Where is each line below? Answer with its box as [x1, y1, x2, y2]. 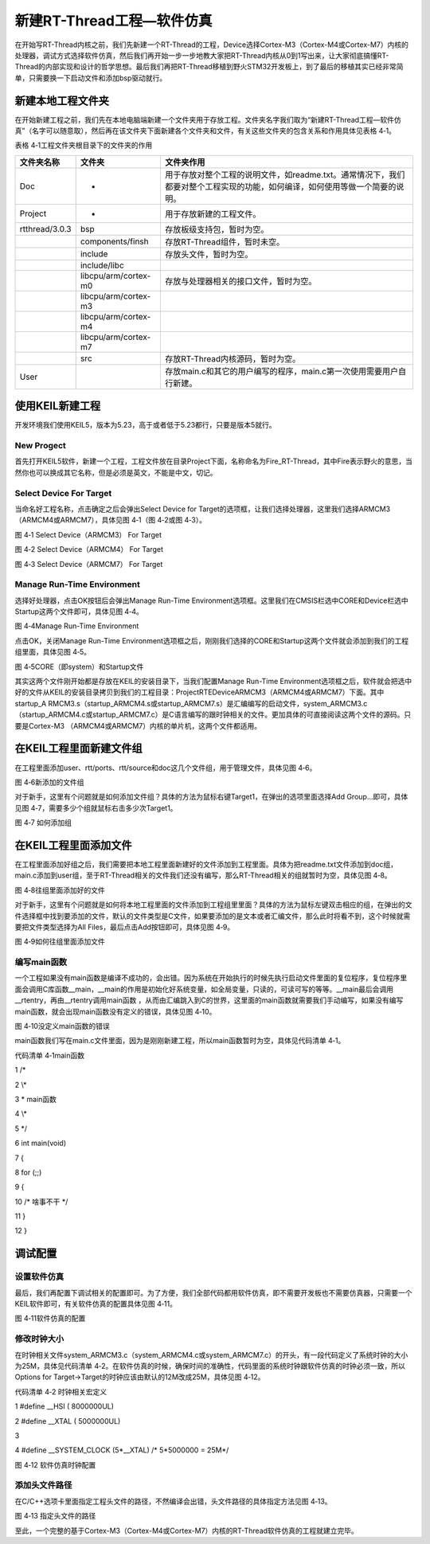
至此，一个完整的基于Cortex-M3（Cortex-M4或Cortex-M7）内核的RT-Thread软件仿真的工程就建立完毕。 [14, 1526, 358, 1535]
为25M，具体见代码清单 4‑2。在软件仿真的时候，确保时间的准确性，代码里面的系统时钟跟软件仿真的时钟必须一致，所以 [14, 1361, 406, 1370]
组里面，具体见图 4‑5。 [14, 647, 92, 657]
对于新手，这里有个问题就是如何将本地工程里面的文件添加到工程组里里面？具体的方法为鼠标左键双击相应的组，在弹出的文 [14, 900, 412, 909]
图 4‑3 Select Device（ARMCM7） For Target [14, 559, 163, 569]
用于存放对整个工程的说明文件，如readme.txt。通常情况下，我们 [164, 169, 405, 180]
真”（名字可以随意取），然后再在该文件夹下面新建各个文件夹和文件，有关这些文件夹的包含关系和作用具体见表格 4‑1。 [14, 126, 396, 135]
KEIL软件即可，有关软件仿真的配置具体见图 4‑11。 [14, 1299, 177, 1309]
